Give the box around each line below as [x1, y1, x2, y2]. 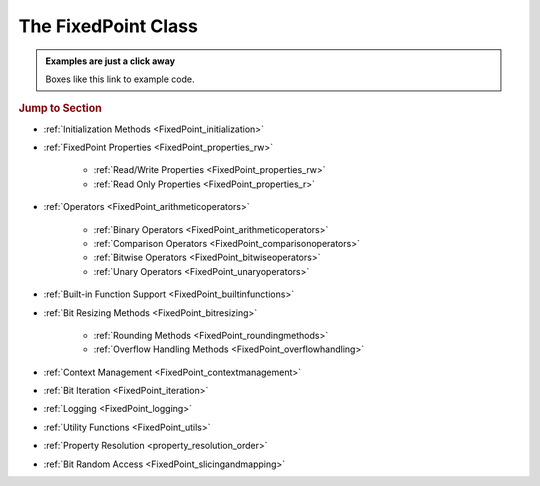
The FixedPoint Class [18, 15, 199, 37]
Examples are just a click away [45, 55, 175, 67]
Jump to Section [18, 101, 102, 115]
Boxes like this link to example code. [45, 73, 195, 85]
